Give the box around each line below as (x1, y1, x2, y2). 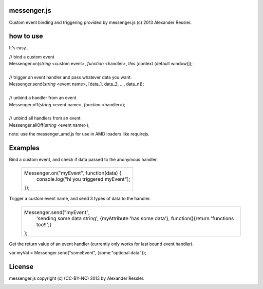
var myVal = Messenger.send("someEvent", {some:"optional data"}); (9, 250, 147, 256)
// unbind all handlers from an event (9, 115, 81, 121)
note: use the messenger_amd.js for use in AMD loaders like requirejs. (9, 131, 150, 137)
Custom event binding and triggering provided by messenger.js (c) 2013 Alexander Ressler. (9, 19, 192, 25)
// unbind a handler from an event (9, 95, 76, 101)
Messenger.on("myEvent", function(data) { (24, 170, 122, 176)
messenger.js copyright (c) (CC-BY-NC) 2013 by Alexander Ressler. (9, 275, 145, 281)
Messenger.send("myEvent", (24, 209, 90, 215)
